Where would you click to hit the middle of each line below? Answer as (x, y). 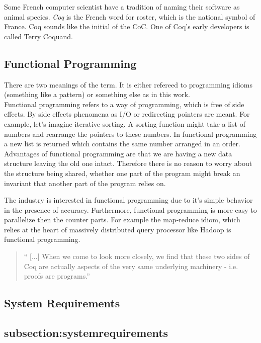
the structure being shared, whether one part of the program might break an (122, 173)
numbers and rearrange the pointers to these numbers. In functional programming (130, 134)
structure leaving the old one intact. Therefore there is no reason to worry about (128, 163)
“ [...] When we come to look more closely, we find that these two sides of (137, 256)
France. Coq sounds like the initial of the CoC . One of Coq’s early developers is (127, 26)
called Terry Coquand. (38, 36)
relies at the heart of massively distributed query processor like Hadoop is (118, 229)
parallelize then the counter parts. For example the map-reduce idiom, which (122, 220)
